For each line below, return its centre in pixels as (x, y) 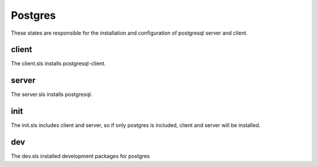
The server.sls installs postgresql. (52, 95)
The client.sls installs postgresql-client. (58, 64)
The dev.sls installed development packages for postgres (80, 156)
